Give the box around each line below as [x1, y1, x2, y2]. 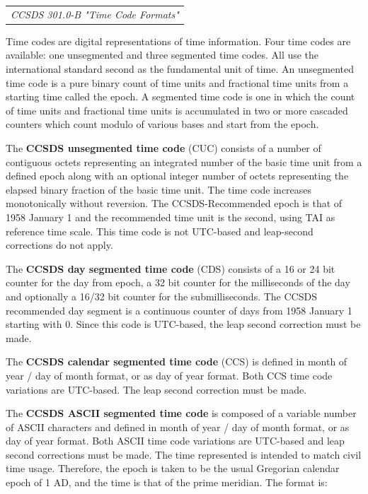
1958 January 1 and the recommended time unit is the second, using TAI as [6, 209, 335, 224]
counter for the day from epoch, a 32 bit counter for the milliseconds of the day [6, 275, 350, 290]
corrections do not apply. [6, 237, 113, 252]
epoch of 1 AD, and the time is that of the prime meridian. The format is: [6, 475, 328, 490]
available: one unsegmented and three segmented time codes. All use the [6, 47, 319, 62]
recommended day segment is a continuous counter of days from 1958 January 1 [6, 302, 352, 317]
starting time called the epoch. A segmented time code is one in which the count [6, 89, 355, 104]
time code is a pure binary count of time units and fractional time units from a [6, 75, 349, 90]
